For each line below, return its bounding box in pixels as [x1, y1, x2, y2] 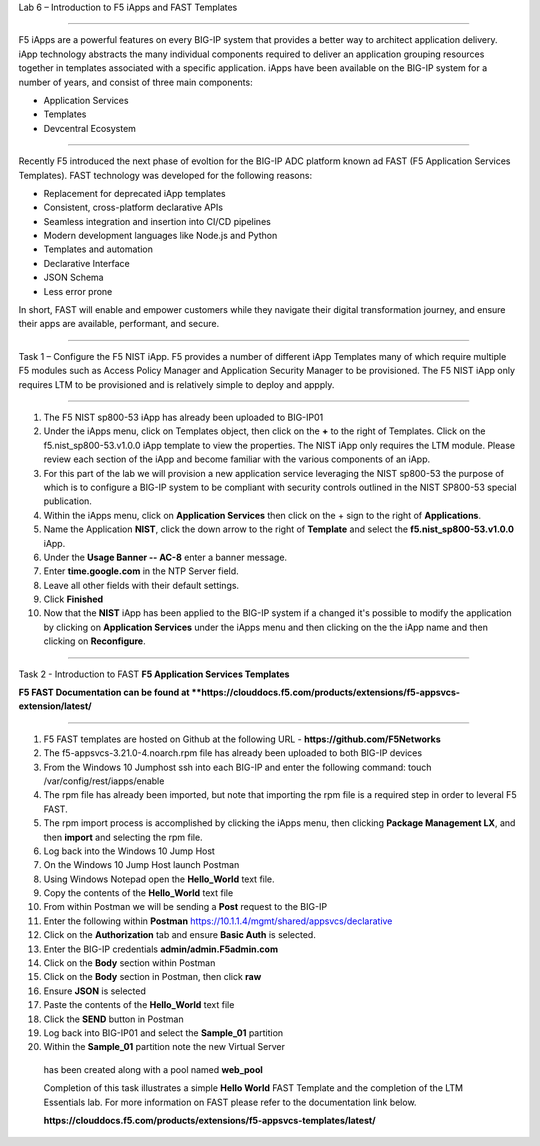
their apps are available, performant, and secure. [18, 318, 220, 330]
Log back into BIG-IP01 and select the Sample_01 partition [43, 1027, 284, 1039]
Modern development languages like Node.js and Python [43, 230, 278, 242]
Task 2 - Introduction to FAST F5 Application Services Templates [18, 668, 290, 680]
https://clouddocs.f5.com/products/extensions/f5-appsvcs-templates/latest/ [43, 1114, 376, 1126]
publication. [43, 495, 92, 507]
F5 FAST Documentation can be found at [18, 686, 190, 699]
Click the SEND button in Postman [43, 1013, 184, 1025]
